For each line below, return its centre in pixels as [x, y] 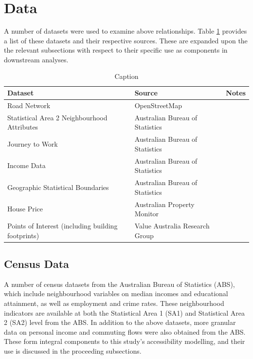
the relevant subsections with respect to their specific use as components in [116, 50]
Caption [126, 76]
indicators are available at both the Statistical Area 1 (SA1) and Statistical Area [125, 312]
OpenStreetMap [158, 105]
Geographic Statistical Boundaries [58, 187]
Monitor [147, 214]
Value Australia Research [172, 225]
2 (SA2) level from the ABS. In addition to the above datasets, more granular [120, 322]
